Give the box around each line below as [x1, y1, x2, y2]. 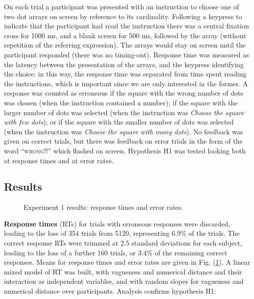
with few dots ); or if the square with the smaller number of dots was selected [4, 117, 234, 127]
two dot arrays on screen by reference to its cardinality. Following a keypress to [4, 11, 242, 21]
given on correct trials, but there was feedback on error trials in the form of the [4, 136, 243, 146]
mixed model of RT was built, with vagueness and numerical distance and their [4, 266, 242, 276]
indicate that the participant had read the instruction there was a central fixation [4, 21, 249, 31]
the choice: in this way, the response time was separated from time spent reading [4, 69, 247, 79]
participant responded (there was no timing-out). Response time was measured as [4, 49, 249, 59]
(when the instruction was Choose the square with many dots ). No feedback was [4, 126, 243, 136]
